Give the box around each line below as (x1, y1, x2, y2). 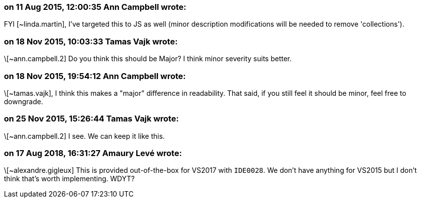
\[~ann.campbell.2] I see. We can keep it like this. (4, 131, 165, 140)
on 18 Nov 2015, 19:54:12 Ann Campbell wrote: (4, 71, 186, 81)
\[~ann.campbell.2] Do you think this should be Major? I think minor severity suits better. (4, 54, 292, 63)
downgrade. (4, 97, 43, 106)
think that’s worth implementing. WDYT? (4, 174, 135, 183)
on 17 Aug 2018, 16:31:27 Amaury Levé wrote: (4, 148, 182, 158)
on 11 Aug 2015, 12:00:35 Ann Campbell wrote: (4, 2, 187, 12)
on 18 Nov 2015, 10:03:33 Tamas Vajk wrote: (4, 36, 178, 46)
